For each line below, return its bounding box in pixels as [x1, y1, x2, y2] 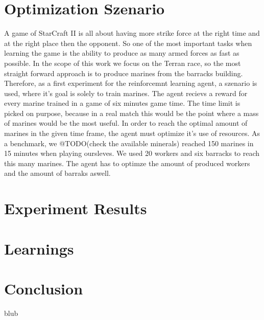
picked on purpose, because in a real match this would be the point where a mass [4, 107, 259, 118]
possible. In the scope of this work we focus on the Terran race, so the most [4, 57, 241, 68]
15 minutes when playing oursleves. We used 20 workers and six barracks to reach [4, 148, 260, 158]
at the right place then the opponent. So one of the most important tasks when [4, 37, 252, 48]
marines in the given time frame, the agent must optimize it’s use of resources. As [4, 128, 260, 139]
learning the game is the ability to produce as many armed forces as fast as [4, 48, 239, 58]
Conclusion [4, 278, 83, 299]
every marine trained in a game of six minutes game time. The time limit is [4, 98, 241, 108]
